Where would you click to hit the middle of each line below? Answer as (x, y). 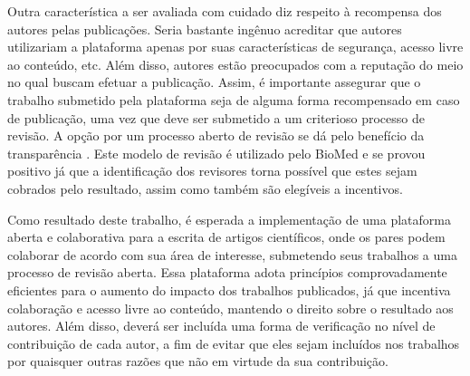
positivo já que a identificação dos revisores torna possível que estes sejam (212, 171)
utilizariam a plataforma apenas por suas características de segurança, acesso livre (235, 47)
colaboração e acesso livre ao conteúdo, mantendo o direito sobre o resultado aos (230, 308)
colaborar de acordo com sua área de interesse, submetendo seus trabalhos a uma (232, 254)
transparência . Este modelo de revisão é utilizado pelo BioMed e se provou (216, 153)
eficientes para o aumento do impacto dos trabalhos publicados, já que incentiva (229, 289)
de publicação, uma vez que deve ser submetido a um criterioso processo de (216, 117)
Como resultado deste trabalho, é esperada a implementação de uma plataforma (229, 219)
